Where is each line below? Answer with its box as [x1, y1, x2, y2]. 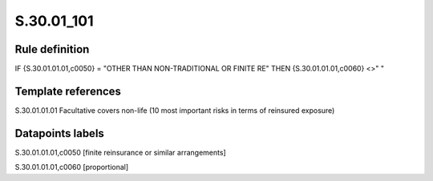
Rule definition [14, 42, 90, 56]
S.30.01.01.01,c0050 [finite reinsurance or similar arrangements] [14, 147, 226, 157]
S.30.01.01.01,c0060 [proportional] [14, 163, 129, 172]
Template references [14, 84, 122, 98]
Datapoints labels [14, 127, 104, 140]
